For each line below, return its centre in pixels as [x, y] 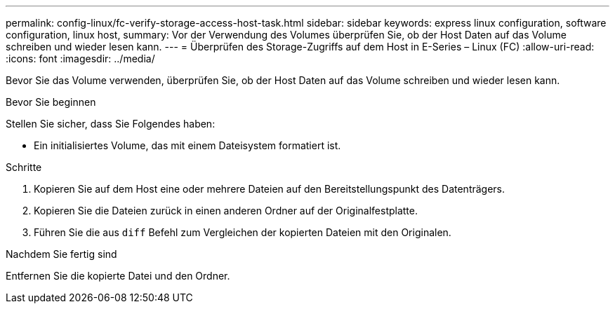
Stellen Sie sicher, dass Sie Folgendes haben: [111, 124]
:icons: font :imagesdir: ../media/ [80, 59]
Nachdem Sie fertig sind [61, 254]
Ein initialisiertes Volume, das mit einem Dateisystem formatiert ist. [187, 145]
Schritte [24, 167]
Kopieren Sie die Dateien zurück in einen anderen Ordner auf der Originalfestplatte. [226, 211]
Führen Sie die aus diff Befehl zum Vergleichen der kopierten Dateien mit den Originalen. [243, 232]
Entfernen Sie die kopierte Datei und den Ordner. [118, 276]
